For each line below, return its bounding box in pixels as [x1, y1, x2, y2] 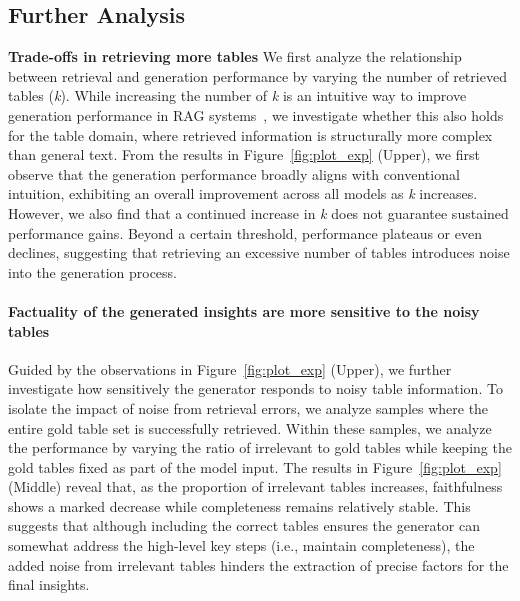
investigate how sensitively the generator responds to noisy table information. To [8, 378, 503, 399]
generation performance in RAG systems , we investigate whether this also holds [8, 104, 504, 125]
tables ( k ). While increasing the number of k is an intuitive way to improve [8, 85, 467, 106]
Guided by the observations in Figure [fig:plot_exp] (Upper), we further [8, 358, 452, 379]
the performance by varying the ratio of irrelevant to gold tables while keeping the [8, 437, 512, 458]
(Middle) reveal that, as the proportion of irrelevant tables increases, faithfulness [8, 476, 503, 497]
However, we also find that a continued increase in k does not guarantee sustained [8, 202, 509, 223]
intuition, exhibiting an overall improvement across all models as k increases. [8, 183, 478, 204]
